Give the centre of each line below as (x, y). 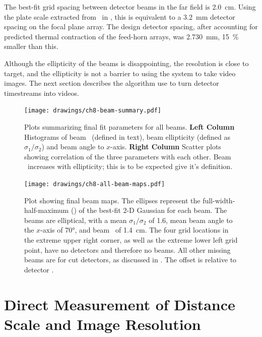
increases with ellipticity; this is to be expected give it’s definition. (130, 166)
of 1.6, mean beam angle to (191, 220)
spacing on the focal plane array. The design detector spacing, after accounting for (131, 26)
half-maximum (47, 210)
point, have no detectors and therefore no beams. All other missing (127, 249)
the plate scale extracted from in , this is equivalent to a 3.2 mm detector (120, 16)
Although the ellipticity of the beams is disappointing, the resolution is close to (126, 63)
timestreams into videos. (42, 93)
